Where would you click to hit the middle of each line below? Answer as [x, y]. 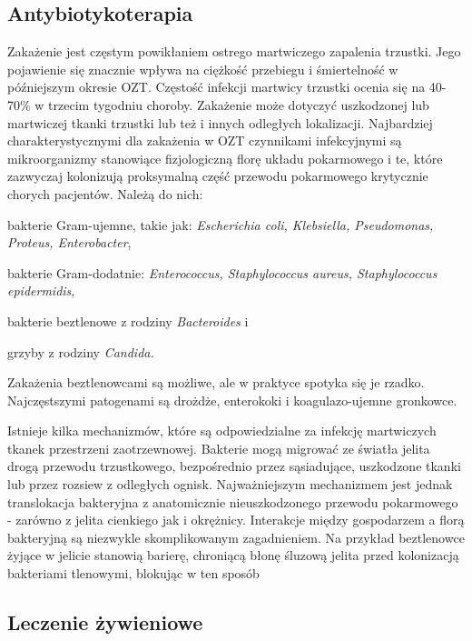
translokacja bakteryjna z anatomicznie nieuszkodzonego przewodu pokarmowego [233, 501]
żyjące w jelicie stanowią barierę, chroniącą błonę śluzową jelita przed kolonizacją [233, 555]
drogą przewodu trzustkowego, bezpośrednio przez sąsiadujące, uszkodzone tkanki [234, 466]
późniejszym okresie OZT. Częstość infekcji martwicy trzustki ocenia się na [216, 87]
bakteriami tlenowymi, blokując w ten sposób [133, 573]
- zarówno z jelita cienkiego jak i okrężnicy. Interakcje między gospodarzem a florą [236, 520]
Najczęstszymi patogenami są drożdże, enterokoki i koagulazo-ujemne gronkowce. [232, 400]
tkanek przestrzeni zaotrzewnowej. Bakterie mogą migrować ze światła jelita [219, 448]
